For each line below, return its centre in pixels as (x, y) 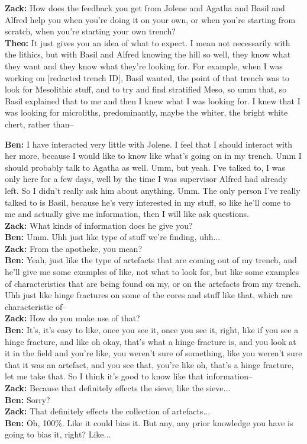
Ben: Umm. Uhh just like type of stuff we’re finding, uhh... (113, 237)
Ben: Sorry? (28, 399)
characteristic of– (36, 306)
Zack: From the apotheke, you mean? (74, 248)
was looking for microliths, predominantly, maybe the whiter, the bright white (146, 112)
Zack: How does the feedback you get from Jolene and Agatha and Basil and (145, 8)
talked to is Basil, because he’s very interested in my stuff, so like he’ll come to (148, 202)
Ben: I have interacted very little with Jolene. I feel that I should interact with (149, 144)
